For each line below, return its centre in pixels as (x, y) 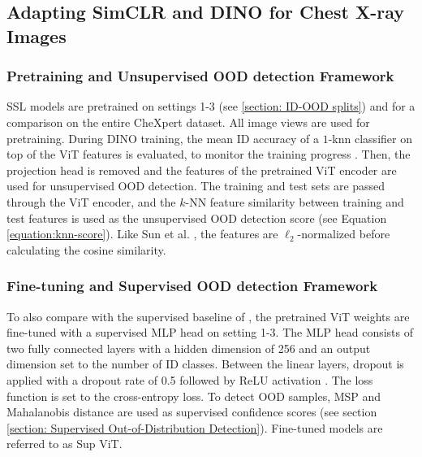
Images (37, 35)
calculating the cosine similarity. (86, 249)
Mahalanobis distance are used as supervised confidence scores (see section (192, 412)
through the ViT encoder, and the (91, 201)
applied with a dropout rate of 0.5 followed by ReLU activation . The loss (190, 379)
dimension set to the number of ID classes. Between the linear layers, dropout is (205, 364)
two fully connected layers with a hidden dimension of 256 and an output (189, 348)
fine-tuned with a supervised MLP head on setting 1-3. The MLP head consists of (210, 332)
